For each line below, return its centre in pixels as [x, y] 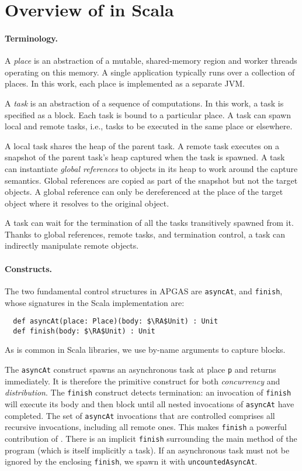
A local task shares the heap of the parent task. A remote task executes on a [142, 145]
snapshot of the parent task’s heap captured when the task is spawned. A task [145, 157]
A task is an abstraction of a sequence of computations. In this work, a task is [144, 103]
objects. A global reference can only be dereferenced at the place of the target [144, 192]
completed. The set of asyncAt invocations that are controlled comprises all [140, 415]
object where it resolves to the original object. [87, 203]
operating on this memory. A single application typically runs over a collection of [150, 72]
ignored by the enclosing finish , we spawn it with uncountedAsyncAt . [131, 461]
